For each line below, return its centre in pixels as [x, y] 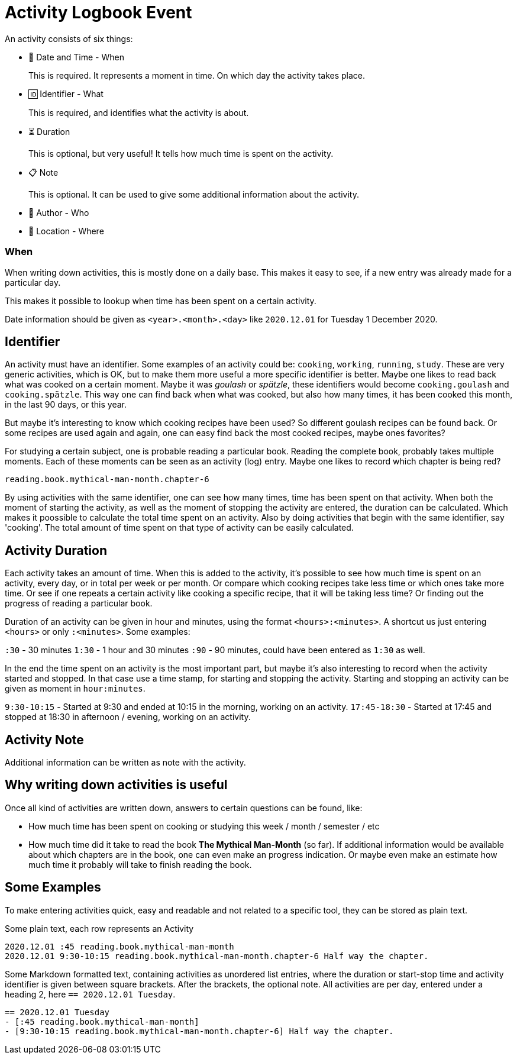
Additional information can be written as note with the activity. [125, 763]
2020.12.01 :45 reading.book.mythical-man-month [119, 946]
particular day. [33, 282]
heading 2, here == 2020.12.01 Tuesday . [90, 994]
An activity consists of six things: [69, 38]
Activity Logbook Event [98, 12]
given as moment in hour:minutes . [75, 689]
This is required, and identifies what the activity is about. [139, 112]
